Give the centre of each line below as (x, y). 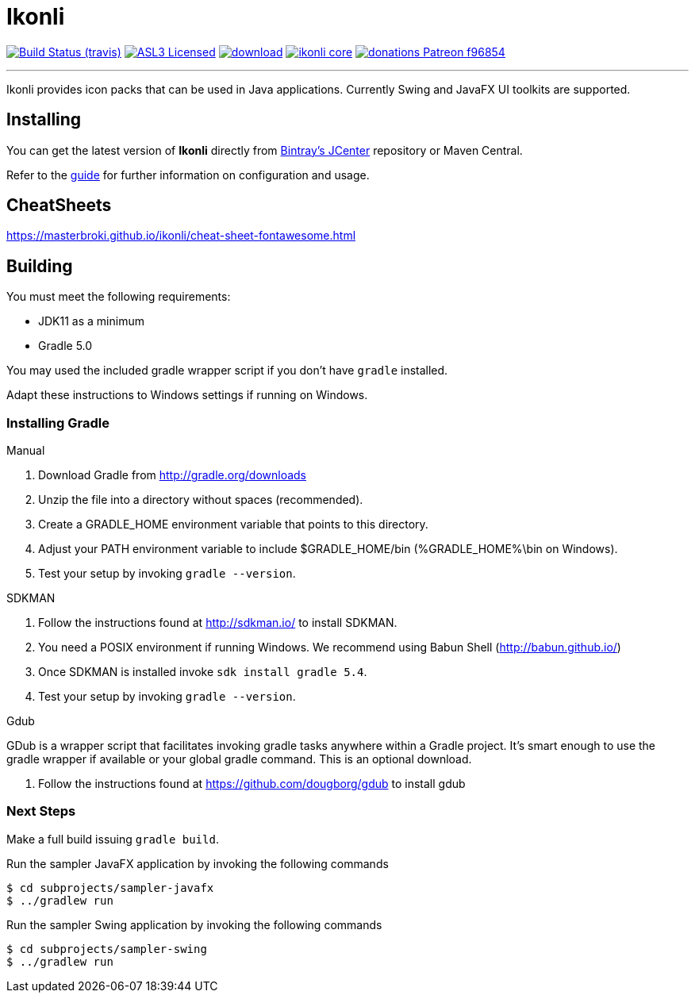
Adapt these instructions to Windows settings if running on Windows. (187, 395)
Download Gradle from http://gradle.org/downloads (172, 475)
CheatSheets (59, 206)
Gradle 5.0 (65, 346)
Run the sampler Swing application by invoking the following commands (194, 924)
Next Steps (41, 811)
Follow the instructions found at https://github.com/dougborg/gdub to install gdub (252, 784)
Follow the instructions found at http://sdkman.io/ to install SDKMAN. (218, 623)
